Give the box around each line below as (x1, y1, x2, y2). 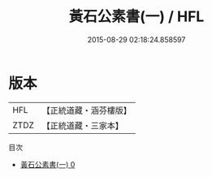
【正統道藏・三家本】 (41, 119, 124, 131)
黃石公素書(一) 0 (19, 159, 76, 169)
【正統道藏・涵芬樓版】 (41, 105, 132, 116)
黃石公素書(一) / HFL (68, 7, 205, 26)
